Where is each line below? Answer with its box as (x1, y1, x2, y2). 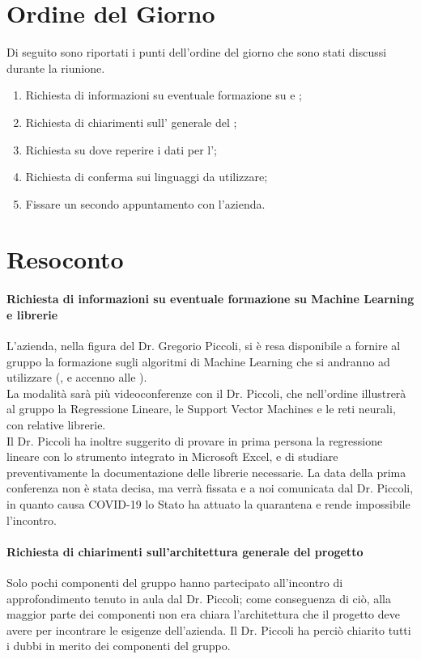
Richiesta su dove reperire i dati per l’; (25, 141, 217, 158)
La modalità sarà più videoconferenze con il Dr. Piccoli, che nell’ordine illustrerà (6, 384, 406, 401)
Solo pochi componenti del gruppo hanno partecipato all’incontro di (6, 573, 343, 590)
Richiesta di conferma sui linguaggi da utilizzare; (25, 168, 268, 185)
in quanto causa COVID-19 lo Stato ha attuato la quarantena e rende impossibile (6, 495, 410, 512)
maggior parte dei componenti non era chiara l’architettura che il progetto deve (6, 606, 400, 623)
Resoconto (6, 243, 124, 276)
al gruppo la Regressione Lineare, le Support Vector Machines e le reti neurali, (6, 400, 396, 417)
